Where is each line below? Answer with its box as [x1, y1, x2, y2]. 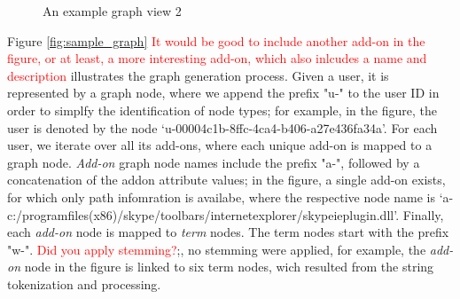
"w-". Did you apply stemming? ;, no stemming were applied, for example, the [7, 240, 426, 258]
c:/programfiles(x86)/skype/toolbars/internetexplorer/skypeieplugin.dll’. [7, 205, 400, 224]
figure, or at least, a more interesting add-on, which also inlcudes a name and [7, 49, 427, 67]
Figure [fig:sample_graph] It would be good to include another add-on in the [7, 31, 425, 50]
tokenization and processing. [7, 274, 161, 293]
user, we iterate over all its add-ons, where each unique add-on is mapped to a [7, 136, 433, 154]
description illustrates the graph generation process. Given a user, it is [7, 66, 389, 84]
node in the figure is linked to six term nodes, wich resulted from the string [24, 257, 434, 276]
